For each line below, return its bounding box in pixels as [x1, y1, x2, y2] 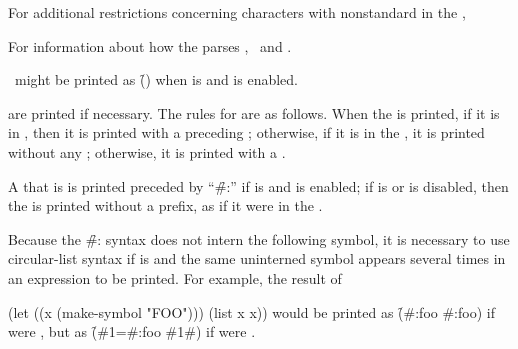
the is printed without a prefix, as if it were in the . [8, 195, 323, 216]
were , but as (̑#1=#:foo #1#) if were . [8, 321, 256, 342]
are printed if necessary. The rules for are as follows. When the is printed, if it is [8, 102, 500, 123]
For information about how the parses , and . [8, 35, 292, 56]
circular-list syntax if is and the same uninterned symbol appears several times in [8, 248, 506, 269]
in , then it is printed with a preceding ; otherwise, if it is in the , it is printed [8, 122, 485, 143]
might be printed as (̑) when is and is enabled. [14, 69, 298, 90]
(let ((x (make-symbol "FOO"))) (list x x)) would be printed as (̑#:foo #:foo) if [8, 301, 495, 322]
